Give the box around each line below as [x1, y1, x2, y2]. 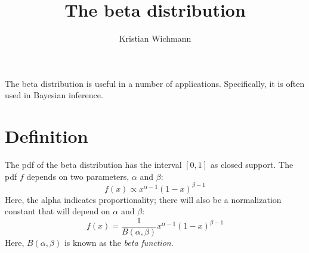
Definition [5, 124, 88, 148]
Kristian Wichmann [119, 32, 191, 45]
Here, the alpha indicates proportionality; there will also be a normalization [5, 193, 282, 205]
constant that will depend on [5, 205, 110, 217]
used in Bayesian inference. [5, 89, 103, 101]
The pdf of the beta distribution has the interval [5, 158, 182, 171]
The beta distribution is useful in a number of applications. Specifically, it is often [5, 77, 305, 89]
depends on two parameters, [26, 170, 129, 182]
